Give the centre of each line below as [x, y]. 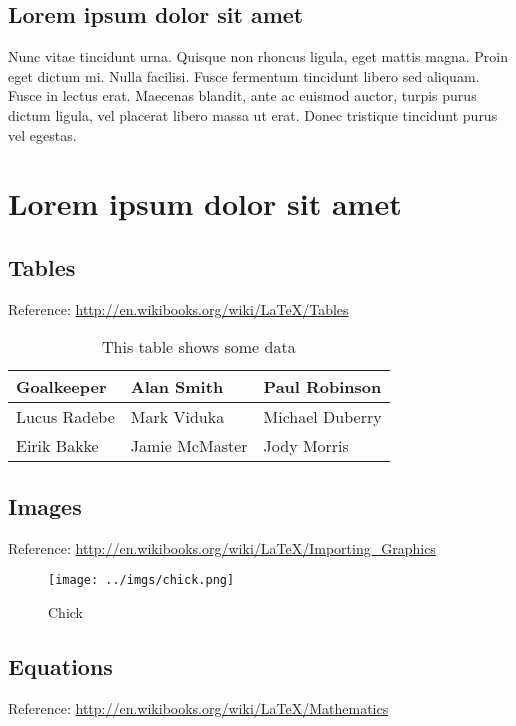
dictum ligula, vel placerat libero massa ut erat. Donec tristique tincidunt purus [253, 114]
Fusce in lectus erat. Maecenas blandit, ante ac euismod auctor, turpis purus [242, 95]
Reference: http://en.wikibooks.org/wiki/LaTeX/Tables [178, 308]
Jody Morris [306, 446]
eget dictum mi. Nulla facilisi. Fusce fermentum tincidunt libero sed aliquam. [244, 75]
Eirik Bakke [57, 446]
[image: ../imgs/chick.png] [141, 580]
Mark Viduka [177, 417]
